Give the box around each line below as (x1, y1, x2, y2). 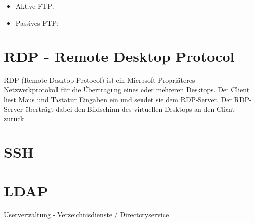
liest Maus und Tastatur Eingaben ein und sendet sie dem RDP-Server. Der (4, 94, 232, 104)
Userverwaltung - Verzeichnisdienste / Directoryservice (4, 209, 169, 219)
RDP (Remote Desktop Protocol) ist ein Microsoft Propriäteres (4, 75, 195, 85)
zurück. (4, 113, 26, 123)
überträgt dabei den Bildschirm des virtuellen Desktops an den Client (25, 104, 235, 114)
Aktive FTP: (15, 1, 54, 11)
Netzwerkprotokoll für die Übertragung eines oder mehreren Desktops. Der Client (4, 84, 250, 94)
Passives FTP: (15, 17, 58, 28)
